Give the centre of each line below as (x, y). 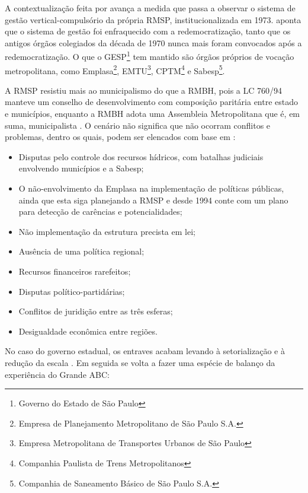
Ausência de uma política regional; (81, 251)
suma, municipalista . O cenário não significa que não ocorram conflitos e (138, 125)
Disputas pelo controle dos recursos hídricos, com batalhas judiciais (141, 156)
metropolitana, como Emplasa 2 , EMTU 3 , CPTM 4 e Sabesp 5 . (115, 69)
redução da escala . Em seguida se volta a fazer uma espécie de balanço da (140, 362)
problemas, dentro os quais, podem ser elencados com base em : (120, 137)
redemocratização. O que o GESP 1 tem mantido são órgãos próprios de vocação (150, 56)
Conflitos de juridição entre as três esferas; (96, 311)
